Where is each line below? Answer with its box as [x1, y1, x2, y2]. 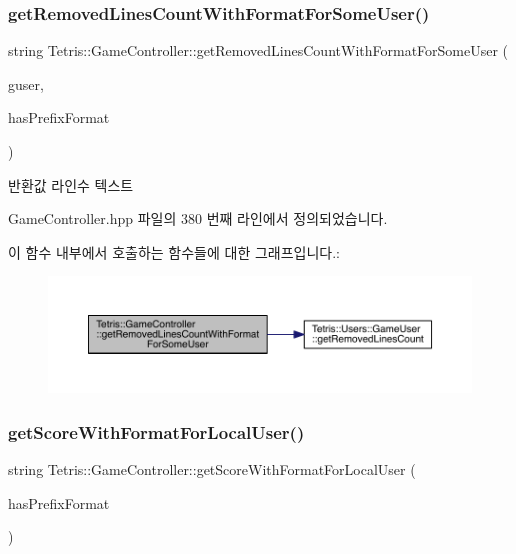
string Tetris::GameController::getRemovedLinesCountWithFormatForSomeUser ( [8, 40, 509, 61]
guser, [8, 73, 44, 94]
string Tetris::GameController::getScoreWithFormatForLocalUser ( [8, 459, 416, 480]
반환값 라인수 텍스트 [8, 174, 134, 195]
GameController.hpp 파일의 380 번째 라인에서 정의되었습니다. [8, 208, 388, 229]
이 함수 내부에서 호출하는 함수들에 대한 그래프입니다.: [8, 241, 340, 262]
